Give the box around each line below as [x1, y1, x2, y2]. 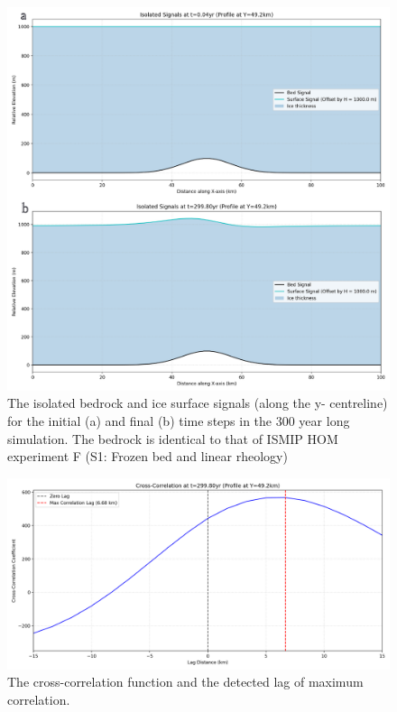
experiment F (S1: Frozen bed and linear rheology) [7, 447, 288, 466]
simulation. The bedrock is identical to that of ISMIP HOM [7, 429, 338, 448]
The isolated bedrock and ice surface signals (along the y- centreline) [7, 393, 388, 412]
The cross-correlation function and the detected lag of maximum [7, 672, 364, 691]
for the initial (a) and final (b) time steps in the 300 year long [7, 411, 350, 430]
